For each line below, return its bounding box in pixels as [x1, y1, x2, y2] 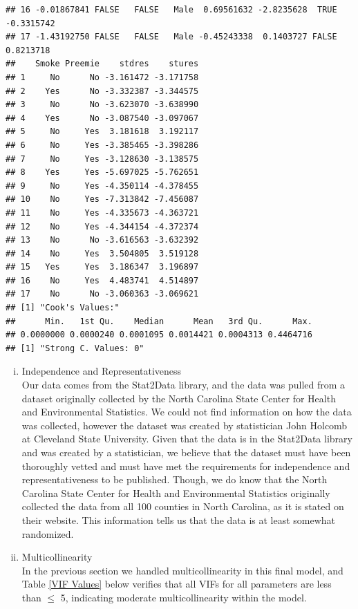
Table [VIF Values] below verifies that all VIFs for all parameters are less [21, 577, 332, 591]
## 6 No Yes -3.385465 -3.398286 [6, 140, 199, 150]
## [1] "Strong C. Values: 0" [6, 343, 144, 353]
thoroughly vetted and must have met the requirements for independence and [21, 458, 350, 473]
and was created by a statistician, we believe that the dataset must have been [21, 445, 351, 459]
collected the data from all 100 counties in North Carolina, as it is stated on [21, 499, 344, 514]
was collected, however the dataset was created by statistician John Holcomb [21, 418, 348, 432]
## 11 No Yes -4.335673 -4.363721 [6, 207, 199, 218]
